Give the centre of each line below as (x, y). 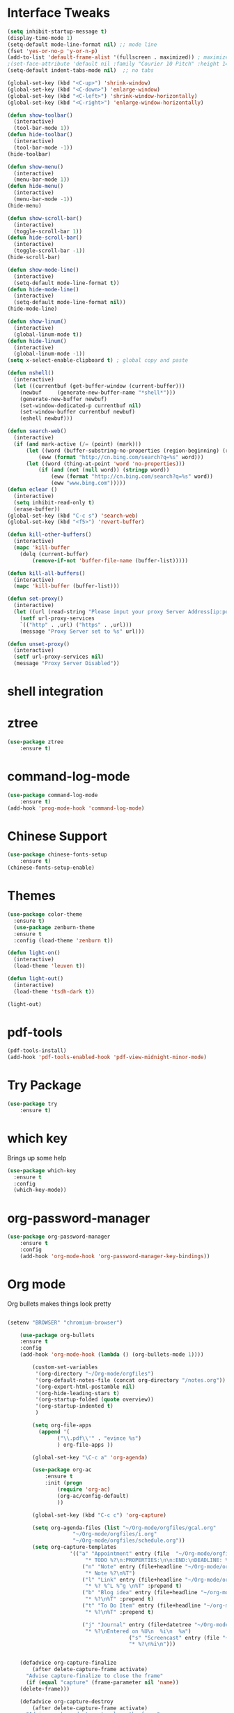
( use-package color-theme (45, 914)
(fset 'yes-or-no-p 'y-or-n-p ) (53, 51)
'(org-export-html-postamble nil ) (85, 1387)
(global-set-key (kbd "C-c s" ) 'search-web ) (73, 516)
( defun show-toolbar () (40, 115)
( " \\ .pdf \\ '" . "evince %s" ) (99, 1438)
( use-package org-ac (62, 1470)
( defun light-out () (36, 979)
